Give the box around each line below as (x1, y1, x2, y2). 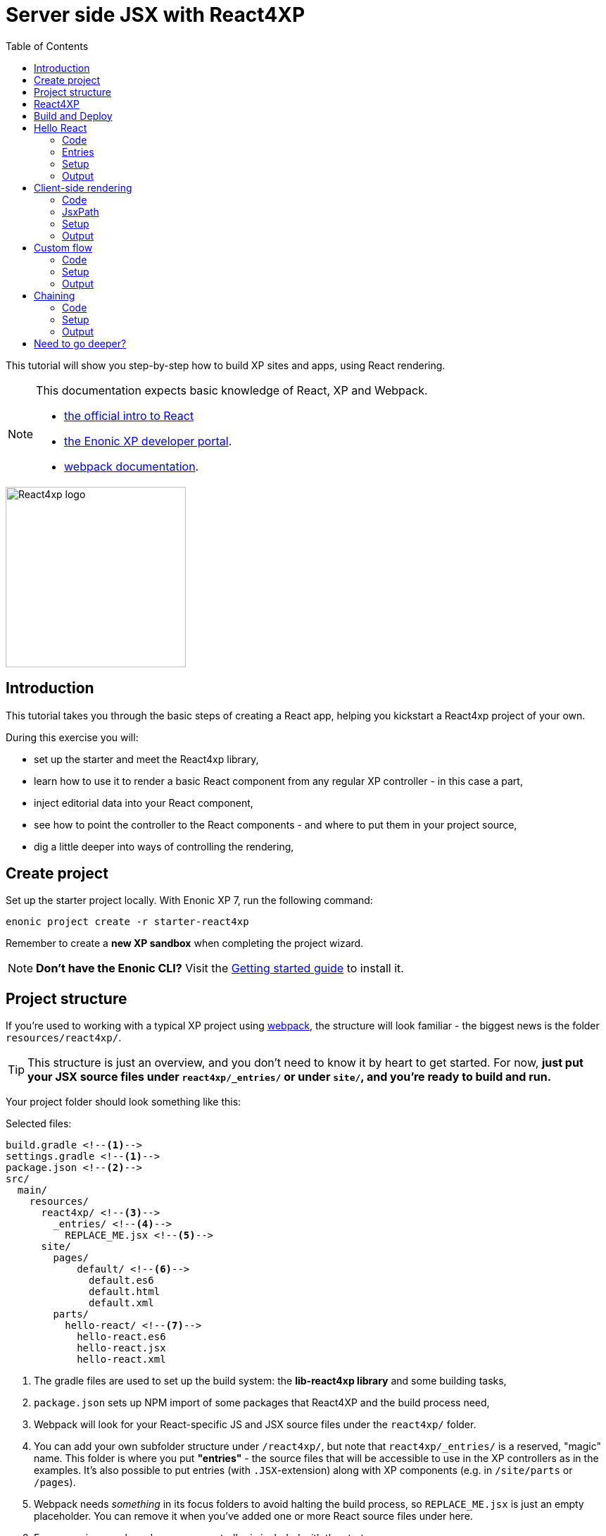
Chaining (34, 289, 75, 302)
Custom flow (34, 241, 93, 254)
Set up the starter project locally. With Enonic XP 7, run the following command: (6, 894, 373, 907)
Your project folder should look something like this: (6, 1096, 241, 1108)
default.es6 (89, 1275, 154, 1287)
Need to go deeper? (34, 337, 127, 349)
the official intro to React (64, 408, 194, 423)
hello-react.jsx (77, 1342, 166, 1354)
